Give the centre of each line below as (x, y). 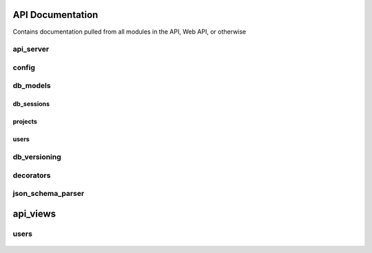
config (24, 67)
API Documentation (55, 15)
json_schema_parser (49, 194)
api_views (34, 213)
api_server (31, 49)
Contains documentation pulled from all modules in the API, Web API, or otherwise (130, 32)
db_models (32, 86)
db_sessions (31, 104)
